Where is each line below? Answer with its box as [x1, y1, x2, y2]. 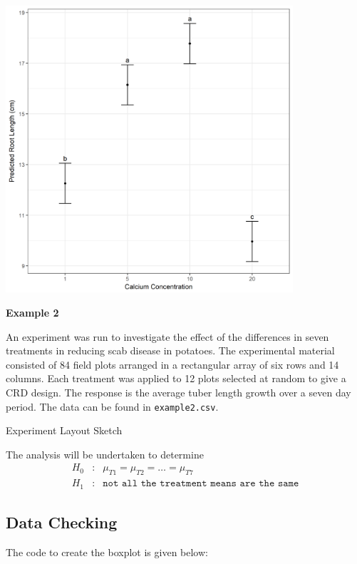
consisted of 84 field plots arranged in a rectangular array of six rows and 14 [6, 357, 339, 371]
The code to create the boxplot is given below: [6, 544, 208, 559]
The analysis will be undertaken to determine [6, 446, 204, 461]
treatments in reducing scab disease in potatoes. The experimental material [6, 343, 335, 358]
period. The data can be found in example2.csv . [6, 399, 219, 414]
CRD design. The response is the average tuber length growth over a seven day [6, 384, 351, 399]
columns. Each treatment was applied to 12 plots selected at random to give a [6, 371, 346, 386]
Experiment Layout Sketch [6, 423, 123, 438]
